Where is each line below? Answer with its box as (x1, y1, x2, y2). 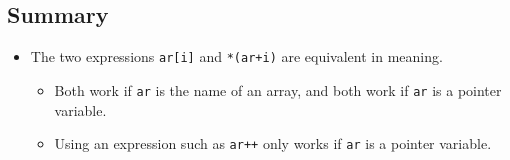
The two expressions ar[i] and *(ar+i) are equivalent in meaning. (30, 46, 443, 67)
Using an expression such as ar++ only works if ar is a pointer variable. (54, 133, 492, 154)
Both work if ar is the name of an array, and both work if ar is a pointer (54, 79, 502, 100)
